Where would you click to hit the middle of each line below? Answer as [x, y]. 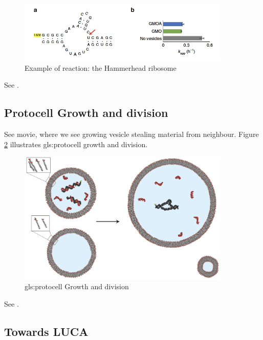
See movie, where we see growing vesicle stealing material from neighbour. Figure [131, 134]
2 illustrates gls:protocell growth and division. [76, 144]
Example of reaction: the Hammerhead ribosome [101, 67]
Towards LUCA [46, 331]
